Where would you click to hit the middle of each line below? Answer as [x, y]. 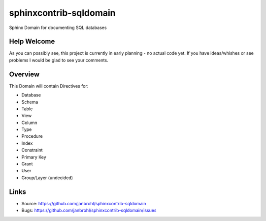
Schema [30, 102]
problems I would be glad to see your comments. [59, 60]
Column [29, 123]
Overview [24, 74]
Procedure [32, 136]
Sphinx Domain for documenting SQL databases [58, 28]
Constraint [32, 150]
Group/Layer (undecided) [47, 178]
